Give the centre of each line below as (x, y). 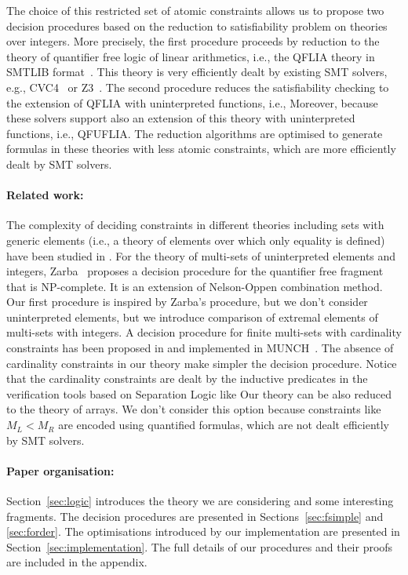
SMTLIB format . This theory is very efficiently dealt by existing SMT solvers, (197, 72)
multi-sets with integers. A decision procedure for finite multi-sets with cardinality (204, 332)
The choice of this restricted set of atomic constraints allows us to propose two (195, 10)
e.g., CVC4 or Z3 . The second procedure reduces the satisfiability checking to (198, 87)
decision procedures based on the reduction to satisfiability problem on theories (197, 25)
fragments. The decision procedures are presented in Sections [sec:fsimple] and (195, 516)
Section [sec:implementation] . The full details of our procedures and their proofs (200, 546)
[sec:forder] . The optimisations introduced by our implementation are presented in (203, 531)
